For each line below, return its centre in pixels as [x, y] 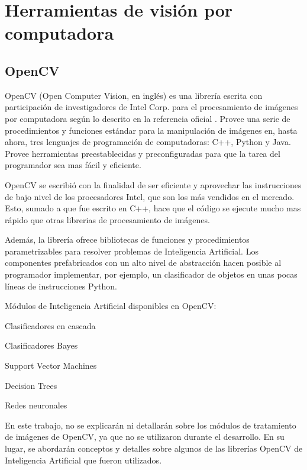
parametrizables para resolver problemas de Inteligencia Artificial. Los [132, 251]
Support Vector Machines [51, 366]
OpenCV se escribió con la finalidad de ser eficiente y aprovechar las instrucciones [153, 184]
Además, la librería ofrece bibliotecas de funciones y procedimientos [127, 239]
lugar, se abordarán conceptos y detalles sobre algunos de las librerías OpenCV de [154, 448]
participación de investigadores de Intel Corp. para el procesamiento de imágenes [151, 107]
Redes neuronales [36, 405]
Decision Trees [31, 385]
